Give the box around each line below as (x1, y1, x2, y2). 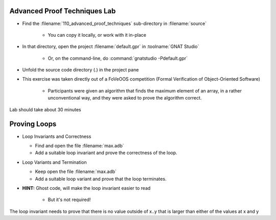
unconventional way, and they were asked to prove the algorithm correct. (48, 95, 202, 101)
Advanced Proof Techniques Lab (9, 7, 116, 15)
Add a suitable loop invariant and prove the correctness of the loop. (35, 150, 177, 156)
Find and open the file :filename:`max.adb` (35, 142, 125, 149)
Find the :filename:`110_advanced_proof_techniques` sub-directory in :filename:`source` (22, 20, 207, 27)
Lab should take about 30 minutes (9, 106, 81, 112)
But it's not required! (48, 197, 91, 203)
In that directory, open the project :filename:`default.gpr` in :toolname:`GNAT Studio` (22, 43, 199, 50)
